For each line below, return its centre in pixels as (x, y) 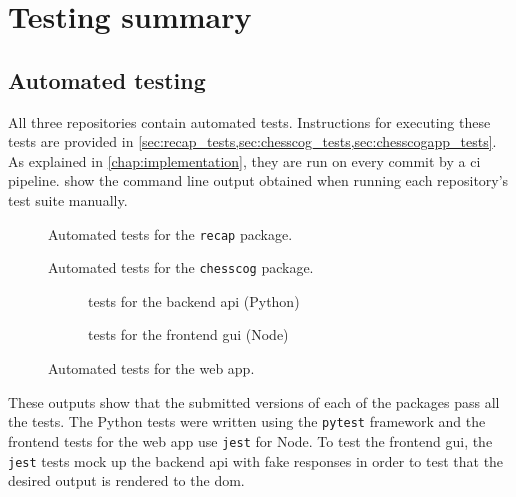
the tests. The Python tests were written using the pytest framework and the (247, 421)
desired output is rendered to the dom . (126, 480)
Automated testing (107, 79)
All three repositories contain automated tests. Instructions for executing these (249, 121)
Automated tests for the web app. (151, 368)
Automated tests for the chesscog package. (181, 267)
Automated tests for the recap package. (170, 233)
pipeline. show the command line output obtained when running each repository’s (258, 180)
